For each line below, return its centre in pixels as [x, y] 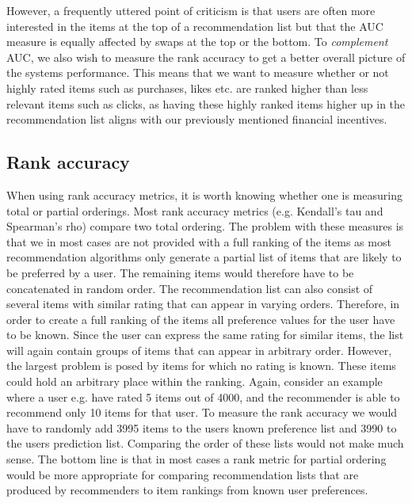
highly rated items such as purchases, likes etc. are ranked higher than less [187, 88]
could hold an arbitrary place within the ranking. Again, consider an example [195, 381]
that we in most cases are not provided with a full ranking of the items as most [199, 241]
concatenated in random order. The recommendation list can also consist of [190, 288]
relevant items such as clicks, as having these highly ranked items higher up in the [206, 103]
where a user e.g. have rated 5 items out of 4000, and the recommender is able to [203, 396]
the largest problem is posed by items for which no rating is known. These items [201, 366]
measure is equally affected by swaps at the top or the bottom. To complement [197, 42]
